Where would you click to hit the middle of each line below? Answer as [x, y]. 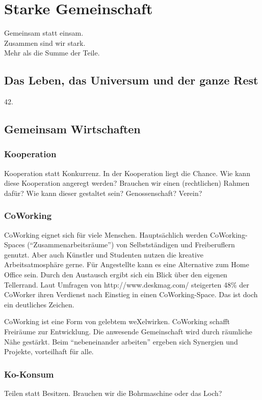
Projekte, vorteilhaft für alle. [49, 351]
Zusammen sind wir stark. [45, 42]
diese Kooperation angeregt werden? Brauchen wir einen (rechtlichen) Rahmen [127, 183]
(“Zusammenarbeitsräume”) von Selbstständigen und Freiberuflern [131, 245]
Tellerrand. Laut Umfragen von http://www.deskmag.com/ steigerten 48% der [127, 284]
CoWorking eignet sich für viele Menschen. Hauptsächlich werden [106, 234]
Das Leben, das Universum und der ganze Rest [131, 80]
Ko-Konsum [29, 374]
